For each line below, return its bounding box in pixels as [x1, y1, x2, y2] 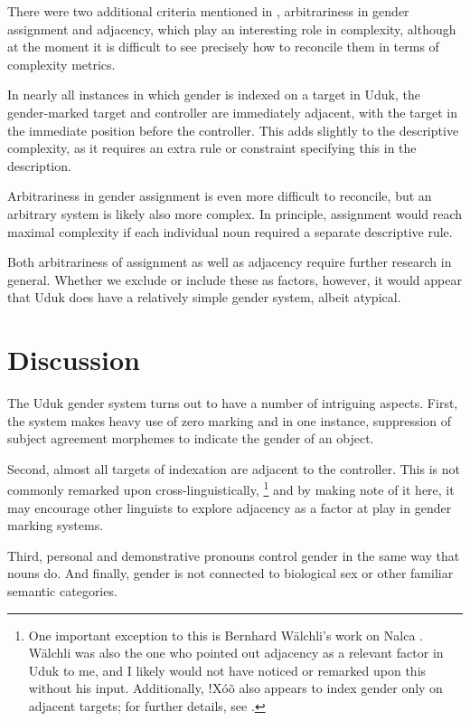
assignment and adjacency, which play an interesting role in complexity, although [7, 19, 456, 38]
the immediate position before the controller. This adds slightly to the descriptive [7, 120, 459, 139]
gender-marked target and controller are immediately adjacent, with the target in [7, 102, 458, 121]
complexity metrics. [7, 54, 116, 73]
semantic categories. [7, 582, 117, 601]
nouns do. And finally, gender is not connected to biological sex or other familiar [7, 564, 454, 583]
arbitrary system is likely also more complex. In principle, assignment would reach [7, 204, 463, 223]
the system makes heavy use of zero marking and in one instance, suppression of [7, 411, 452, 430]
